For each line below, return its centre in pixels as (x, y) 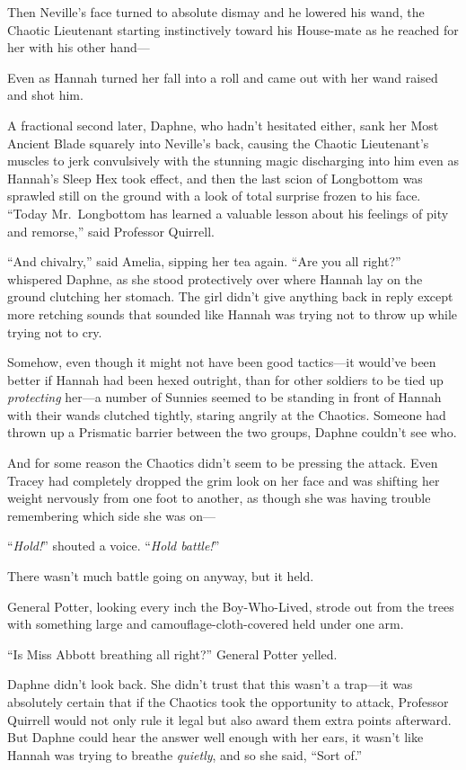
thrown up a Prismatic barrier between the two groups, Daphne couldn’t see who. (232, 432)
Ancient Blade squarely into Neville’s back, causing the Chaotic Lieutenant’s (218, 143)
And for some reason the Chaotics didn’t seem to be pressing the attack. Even (223, 463)
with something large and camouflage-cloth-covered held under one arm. (206, 624)
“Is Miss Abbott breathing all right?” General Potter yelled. (172, 654)
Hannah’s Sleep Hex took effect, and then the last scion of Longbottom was (215, 178)
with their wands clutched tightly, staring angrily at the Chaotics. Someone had (227, 414)
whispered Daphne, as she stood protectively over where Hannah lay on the (215, 278)
